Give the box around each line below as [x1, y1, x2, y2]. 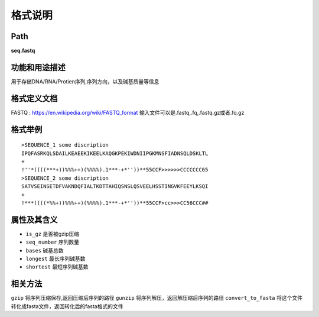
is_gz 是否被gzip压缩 [25, 230, 80, 237]
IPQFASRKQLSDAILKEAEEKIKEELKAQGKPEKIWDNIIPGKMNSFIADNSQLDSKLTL [21, 150, 209, 157]
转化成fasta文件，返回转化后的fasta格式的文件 [11, 302, 123, 310]
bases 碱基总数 [25, 247, 64, 254]
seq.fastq [11, 47, 35, 54]
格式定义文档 [11, 93, 58, 103]
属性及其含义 [11, 215, 58, 225]
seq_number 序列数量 [25, 238, 80, 245]
